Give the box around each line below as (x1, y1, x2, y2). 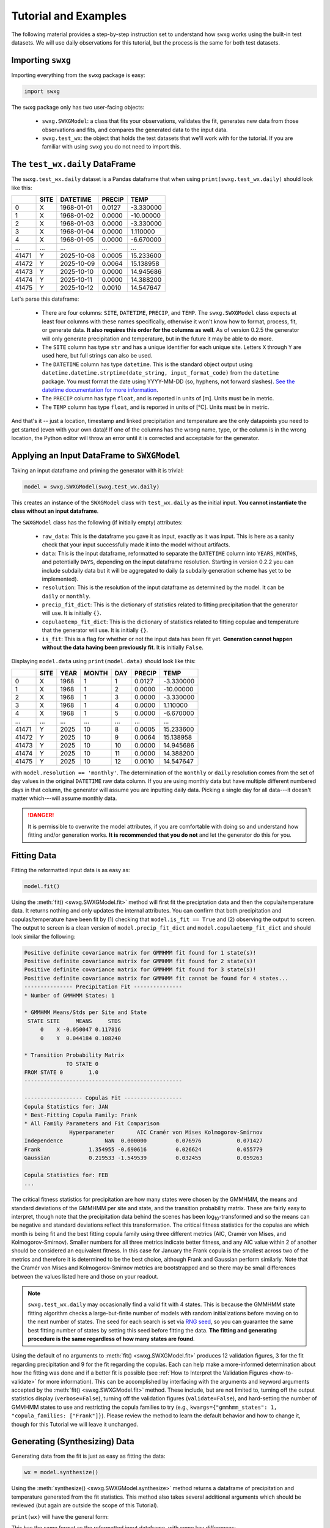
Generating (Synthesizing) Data (11, 1436, 134, 1447)
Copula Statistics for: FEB (24, 1171, 108, 1178)
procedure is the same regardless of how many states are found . (28, 1335, 195, 1342)
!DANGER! (28, 812, 54, 819)
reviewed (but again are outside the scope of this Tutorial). (11, 1502, 159, 1509)
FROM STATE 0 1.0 (24, 1069, 99, 1076)
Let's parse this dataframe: (11, 295, 79, 303)
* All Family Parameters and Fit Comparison (24, 1120, 160, 1127)
